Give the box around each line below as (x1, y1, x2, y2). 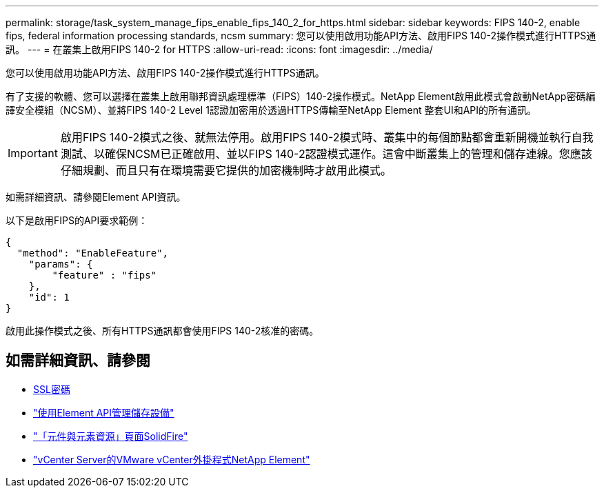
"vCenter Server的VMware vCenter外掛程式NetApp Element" (33, 453, 310, 465)
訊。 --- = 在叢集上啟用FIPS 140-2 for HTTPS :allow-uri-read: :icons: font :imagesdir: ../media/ (6, 43, 433, 55)
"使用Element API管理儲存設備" (33, 406, 174, 419)
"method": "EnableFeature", (17, 248, 169, 259)
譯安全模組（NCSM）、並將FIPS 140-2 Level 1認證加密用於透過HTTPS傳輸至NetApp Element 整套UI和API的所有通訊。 (6, 104, 537, 116)
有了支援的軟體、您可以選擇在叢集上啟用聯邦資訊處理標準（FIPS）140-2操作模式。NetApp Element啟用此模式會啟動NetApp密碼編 (6, 90, 596, 102)
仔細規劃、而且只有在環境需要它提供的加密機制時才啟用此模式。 (60, 163, 392, 177)
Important (8, 146, 58, 160)
